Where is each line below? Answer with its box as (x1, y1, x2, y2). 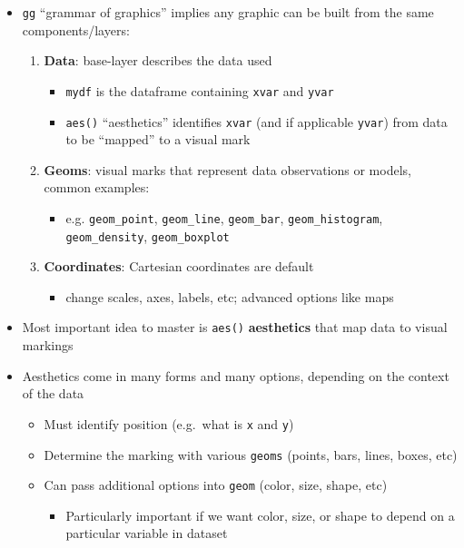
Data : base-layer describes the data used (44, 51, 272, 70)
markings (22, 336, 74, 355)
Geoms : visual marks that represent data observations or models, (44, 160, 411, 179)
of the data (22, 384, 84, 403)
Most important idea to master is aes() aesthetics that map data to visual (22, 318, 448, 337)
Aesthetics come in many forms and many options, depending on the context (22, 366, 449, 385)
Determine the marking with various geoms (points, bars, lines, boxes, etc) (44, 445, 458, 464)
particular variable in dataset (65, 524, 228, 543)
